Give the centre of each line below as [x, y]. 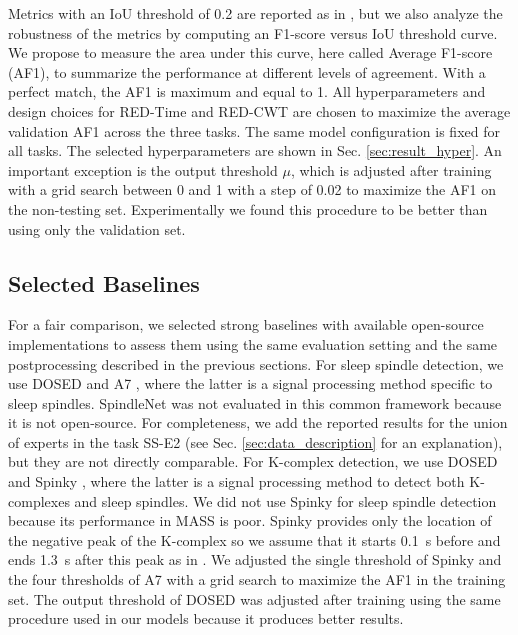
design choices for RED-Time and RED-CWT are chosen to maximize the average [259, 110]
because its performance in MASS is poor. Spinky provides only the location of [250, 520]
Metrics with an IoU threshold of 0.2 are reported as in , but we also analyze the [255, 13]
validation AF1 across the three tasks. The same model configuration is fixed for [254, 130]
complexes [39, 500]
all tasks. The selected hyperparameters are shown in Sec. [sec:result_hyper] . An [255, 150]
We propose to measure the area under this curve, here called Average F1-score [250, 52]
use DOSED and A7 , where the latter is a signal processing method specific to [250, 383]
